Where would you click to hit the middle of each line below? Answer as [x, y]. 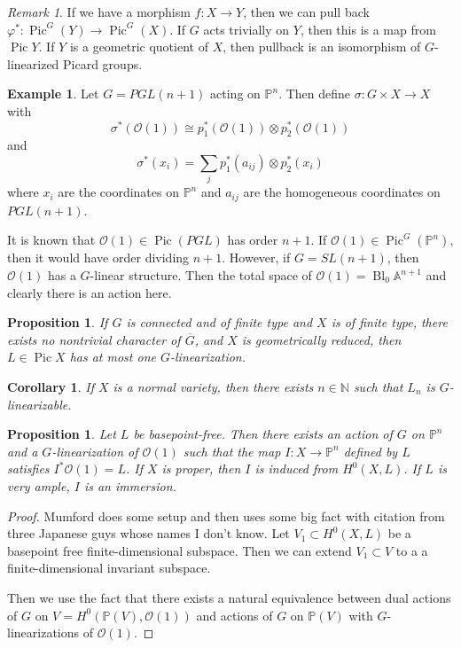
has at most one [113, 357]
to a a [412, 550]
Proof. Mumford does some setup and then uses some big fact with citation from [226, 515]
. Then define [315, 94]
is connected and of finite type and [219, 322]
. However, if [256, 258]
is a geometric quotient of [139, 47]
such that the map [232, 451]
